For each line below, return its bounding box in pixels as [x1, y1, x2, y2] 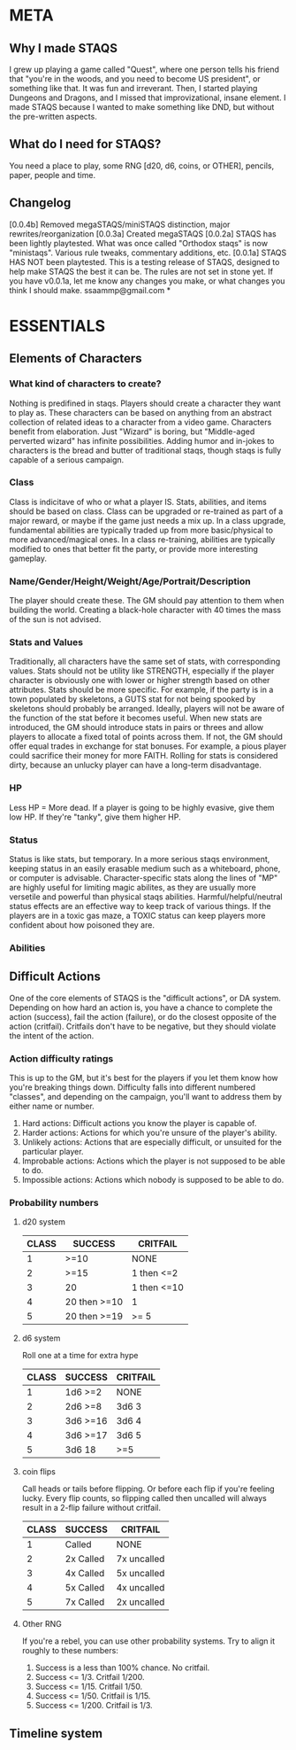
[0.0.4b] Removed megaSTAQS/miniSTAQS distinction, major [9, 219, 231, 229]
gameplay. [9, 553, 47, 564]
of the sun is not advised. [9, 614, 102, 625]
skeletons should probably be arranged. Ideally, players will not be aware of [9, 704, 285, 714]
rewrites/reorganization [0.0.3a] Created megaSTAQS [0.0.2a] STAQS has [9, 228, 277, 239]
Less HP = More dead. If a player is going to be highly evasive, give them [9, 802, 276, 813]
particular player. [21, 1147, 84, 1157]
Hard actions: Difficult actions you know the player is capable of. [21, 1118, 257, 1129]
